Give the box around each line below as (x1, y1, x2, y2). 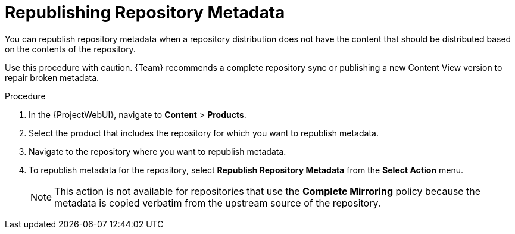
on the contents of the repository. (5, 43, 136, 54)
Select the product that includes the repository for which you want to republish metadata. (29, 127, 379, 138)
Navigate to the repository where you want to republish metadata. (29, 146, 286, 157)
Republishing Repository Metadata (5, 2, 285, 23)
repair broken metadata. (5, 72, 99, 83)
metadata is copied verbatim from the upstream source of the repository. (54, 196, 381, 209)
